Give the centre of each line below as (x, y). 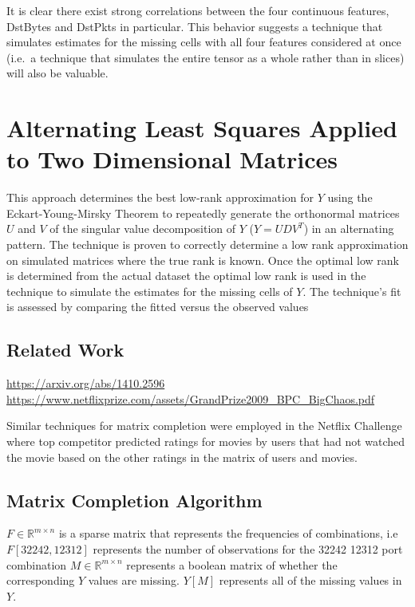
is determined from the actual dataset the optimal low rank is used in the (186, 276)
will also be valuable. (57, 73)
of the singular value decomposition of (143, 229)
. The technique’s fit (352, 291)
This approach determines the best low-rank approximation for (160, 197)
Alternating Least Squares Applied (202, 128)
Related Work (65, 350)
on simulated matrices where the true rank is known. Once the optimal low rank (203, 260)
